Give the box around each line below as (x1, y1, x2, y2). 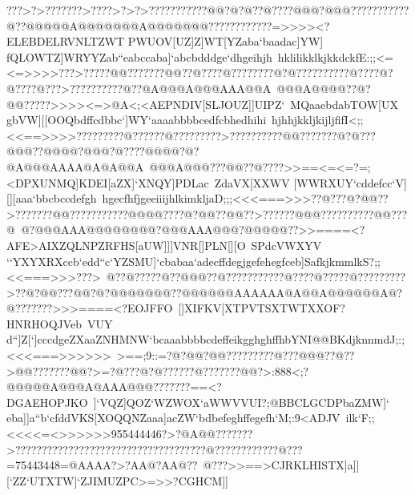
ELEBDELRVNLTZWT (6, 33, 125, 50)
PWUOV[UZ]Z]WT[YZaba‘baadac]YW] (127, 33, 324, 50)
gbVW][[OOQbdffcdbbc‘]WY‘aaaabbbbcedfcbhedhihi (6, 111, 267, 128)
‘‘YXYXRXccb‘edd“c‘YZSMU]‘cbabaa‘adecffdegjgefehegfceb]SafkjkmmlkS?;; (6, 252, 381, 269)
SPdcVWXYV (251, 236, 322, 253)
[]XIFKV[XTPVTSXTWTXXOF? (178, 300, 345, 316)
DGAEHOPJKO (6, 393, 88, 410)
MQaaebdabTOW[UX (290, 95, 398, 112)
